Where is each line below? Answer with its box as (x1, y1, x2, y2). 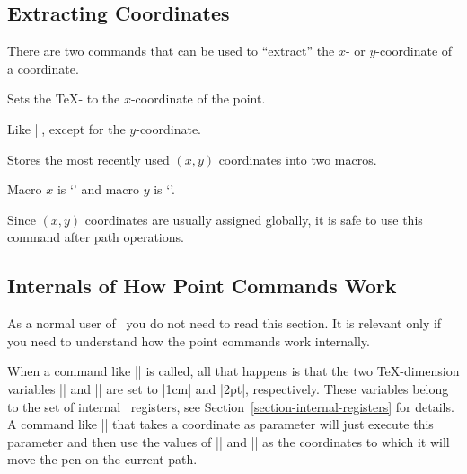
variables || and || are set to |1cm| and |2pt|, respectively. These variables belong (7, 379, 449, 398)
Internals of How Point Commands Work (7, 272, 397, 300)
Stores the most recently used (7, 149, 170, 168)
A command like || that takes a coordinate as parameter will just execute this (7, 415, 434, 434)
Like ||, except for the (7, 119, 126, 138)
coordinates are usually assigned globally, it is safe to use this (84, 210, 423, 228)
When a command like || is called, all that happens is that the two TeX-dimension (7, 362, 460, 380)
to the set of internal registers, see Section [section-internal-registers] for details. (7, 397, 454, 416)
